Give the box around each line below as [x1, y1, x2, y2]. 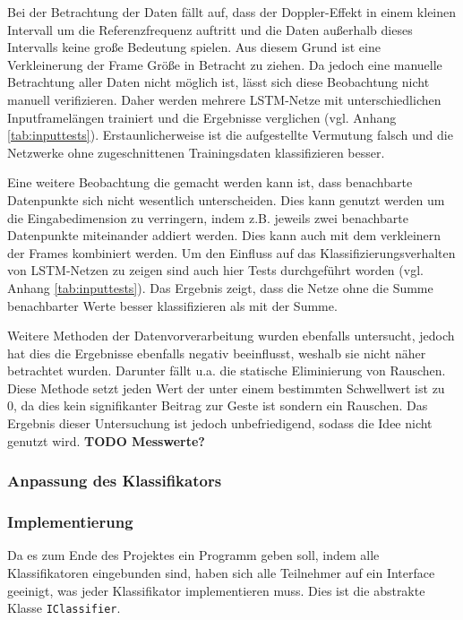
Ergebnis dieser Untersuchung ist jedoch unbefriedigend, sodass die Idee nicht [7, 414, 433, 433]
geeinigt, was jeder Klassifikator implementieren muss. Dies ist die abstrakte [7, 581, 425, 599]
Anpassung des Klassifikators [7, 469, 222, 492]
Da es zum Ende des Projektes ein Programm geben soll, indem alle [7, 546, 380, 564]
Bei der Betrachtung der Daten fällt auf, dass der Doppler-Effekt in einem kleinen [7, 3, 457, 21]
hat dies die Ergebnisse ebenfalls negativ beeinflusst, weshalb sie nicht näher [7, 343, 426, 362]
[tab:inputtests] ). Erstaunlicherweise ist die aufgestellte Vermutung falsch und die [7, 125, 453, 144]
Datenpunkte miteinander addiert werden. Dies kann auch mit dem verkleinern [7, 226, 442, 245]
